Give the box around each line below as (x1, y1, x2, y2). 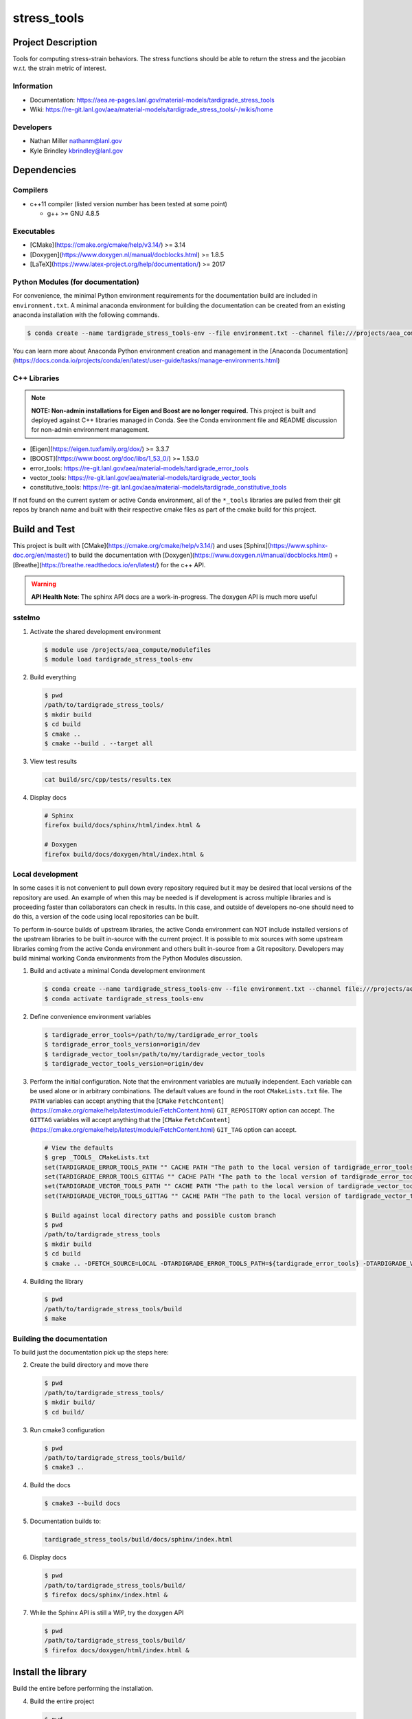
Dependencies (12, 164, 77, 176)
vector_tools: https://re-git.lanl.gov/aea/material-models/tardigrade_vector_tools (30, 473, 257, 481)
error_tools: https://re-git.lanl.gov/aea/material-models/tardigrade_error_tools (30, 464, 249, 472)
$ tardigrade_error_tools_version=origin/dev (44, 1040, 201, 1049)
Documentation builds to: (30, 1517, 101, 1526)
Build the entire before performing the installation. (12, 1685, 154, 1693)
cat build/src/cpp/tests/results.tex (44, 776, 172, 783)
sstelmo (12, 613, 41, 622)
